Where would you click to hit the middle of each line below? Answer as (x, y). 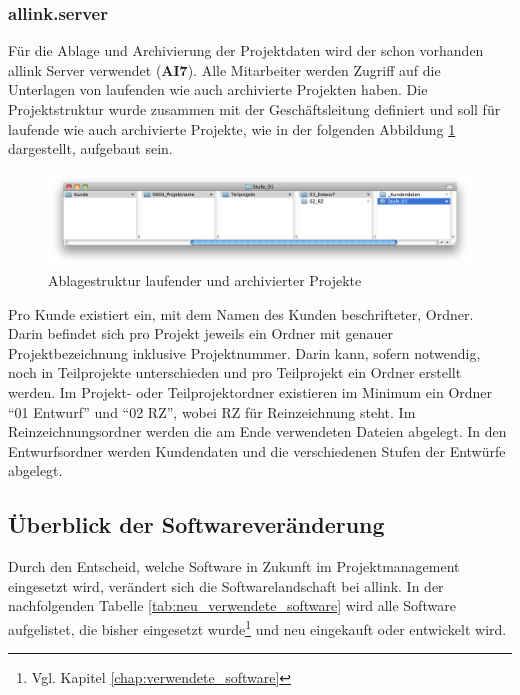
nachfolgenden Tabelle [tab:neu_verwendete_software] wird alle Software (232, 605)
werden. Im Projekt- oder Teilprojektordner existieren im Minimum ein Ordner (250, 391)
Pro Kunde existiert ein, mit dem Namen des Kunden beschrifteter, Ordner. (241, 313)
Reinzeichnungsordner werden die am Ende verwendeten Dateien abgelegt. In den (257, 431)
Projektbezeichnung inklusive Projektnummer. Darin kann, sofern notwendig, (244, 352)
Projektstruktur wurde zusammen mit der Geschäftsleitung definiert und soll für (254, 109)
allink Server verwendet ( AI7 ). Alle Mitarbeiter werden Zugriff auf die (224, 69)
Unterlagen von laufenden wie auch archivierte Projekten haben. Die (218, 89)
